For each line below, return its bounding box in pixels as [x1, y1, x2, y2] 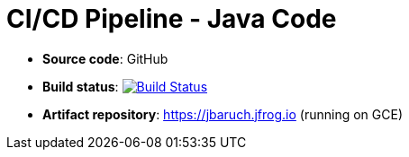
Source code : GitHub [42, 50, 168, 66]
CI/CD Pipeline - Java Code [6, 4, 337, 34]
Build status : [42, 78, 119, 94]
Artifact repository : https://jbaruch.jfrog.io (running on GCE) [42, 106, 403, 122]
